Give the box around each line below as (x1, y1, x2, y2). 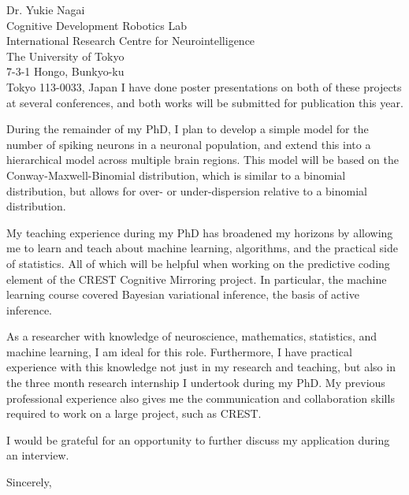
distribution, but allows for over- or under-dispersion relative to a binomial (6, 182, 367, 199)
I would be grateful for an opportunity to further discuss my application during (6, 431, 390, 448)
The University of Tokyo (6, 47, 125, 64)
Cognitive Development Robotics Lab (6, 17, 187, 33)
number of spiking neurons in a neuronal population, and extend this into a (6, 136, 371, 152)
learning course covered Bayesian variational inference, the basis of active (6, 286, 359, 303)
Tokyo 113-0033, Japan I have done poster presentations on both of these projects (6, 78, 402, 95)
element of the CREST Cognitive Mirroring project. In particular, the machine (6, 270, 387, 287)
